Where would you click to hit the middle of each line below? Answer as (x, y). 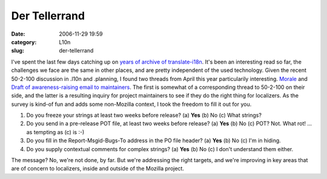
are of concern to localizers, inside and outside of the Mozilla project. (98, 169)
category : (24, 42)
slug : (18, 51)
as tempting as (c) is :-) (55, 132)
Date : (18, 34)
